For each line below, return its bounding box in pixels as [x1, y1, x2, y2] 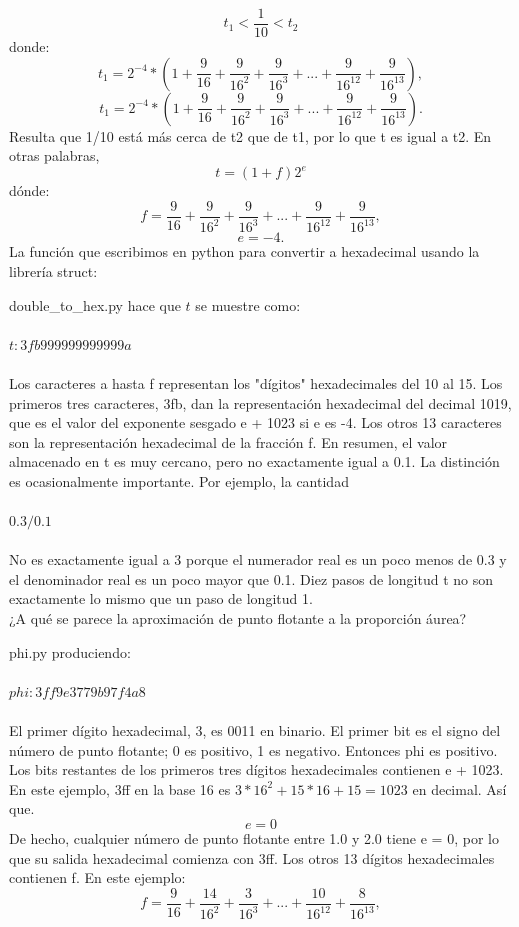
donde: [9, 36, 50, 57]
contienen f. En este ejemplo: [9, 867, 186, 888]
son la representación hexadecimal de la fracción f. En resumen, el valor [9, 431, 448, 452]
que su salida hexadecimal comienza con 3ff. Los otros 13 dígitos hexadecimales [9, 847, 495, 868]
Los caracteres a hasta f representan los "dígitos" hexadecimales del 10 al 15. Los [9, 372, 503, 393]
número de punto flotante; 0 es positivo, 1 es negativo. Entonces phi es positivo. [9, 739, 498, 760]
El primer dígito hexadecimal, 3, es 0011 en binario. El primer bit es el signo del [9, 720, 501, 740]
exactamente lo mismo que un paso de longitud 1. [9, 588, 313, 609]
